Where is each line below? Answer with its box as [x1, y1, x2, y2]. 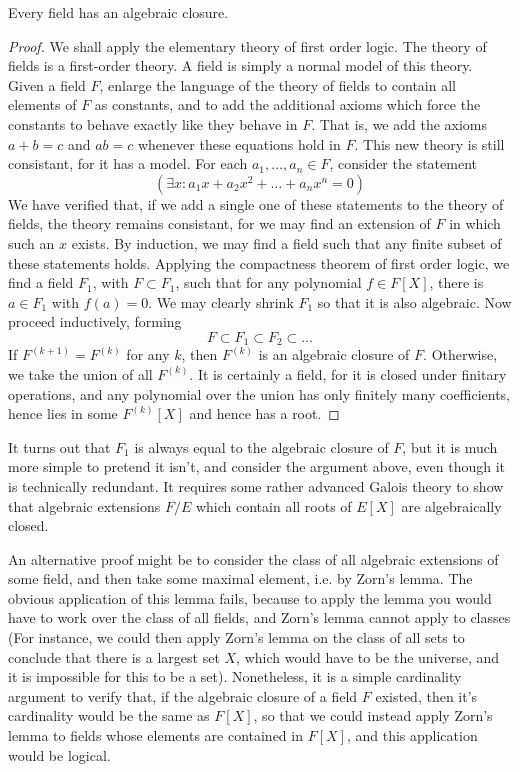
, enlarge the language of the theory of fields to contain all [99, 74, 456, 95]
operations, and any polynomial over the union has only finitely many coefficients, [8, 383, 511, 404]
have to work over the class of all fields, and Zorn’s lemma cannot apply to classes [8, 607, 511, 628]
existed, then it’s [375, 685, 478, 706]
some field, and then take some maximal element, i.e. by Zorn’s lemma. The [8, 568, 473, 589]
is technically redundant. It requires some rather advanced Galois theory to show [8, 475, 504, 496]
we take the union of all [8, 363, 153, 384]
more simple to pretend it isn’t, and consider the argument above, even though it [8, 456, 505, 477]
